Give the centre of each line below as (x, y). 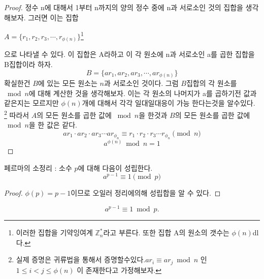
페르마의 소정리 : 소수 (38, 167)
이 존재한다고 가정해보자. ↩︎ (119, 270)
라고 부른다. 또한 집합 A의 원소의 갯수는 (166, 232)
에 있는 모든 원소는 (68, 83)
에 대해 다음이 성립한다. (115, 167)
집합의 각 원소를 (211, 83)
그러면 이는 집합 (53, 17)
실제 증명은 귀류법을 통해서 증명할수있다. (81, 259)
